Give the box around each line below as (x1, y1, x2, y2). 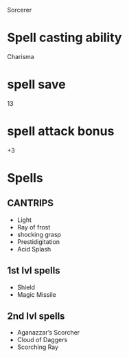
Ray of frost (16, 223, 51, 231)
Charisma (7, 52, 34, 60)
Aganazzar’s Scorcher (16, 328, 80, 337)
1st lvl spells (7, 265, 60, 277)
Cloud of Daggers (16, 336, 68, 344)
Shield (16, 283, 36, 291)
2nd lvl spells (7, 311, 65, 322)
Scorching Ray (16, 343, 59, 351)
